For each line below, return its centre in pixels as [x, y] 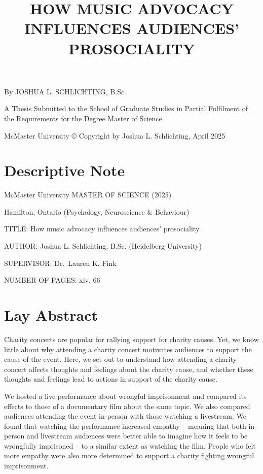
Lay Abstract [51, 315]
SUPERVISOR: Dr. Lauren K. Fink [60, 263]
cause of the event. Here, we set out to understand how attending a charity [121, 359]
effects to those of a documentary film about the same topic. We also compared [127, 406]
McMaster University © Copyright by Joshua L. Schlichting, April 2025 [115, 135]
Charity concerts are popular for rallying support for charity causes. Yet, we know [131, 339]
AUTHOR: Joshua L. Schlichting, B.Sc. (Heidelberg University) [103, 246]
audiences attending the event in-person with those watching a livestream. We [125, 416]
